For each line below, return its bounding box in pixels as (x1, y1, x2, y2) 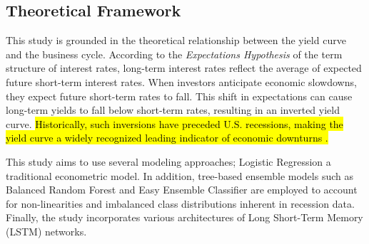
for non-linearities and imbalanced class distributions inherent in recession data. (6, 196, 355, 211)
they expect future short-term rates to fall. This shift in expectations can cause (6, 88, 353, 103)
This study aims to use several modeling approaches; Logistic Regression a (6, 154, 331, 169)
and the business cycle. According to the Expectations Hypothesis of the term (6, 46, 343, 61)
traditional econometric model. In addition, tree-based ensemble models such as (6, 168, 353, 183)
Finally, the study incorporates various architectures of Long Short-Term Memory (6, 210, 363, 225)
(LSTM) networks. (6, 223, 87, 238)
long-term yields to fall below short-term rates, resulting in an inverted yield (6, 102, 340, 117)
